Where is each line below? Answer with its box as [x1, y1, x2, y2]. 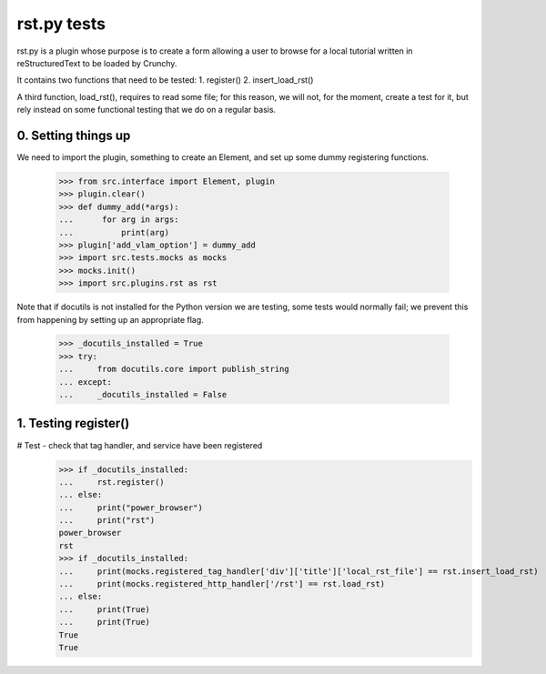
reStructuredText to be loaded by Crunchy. [16, 57, 177, 68]
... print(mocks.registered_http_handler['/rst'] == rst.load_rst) [58, 578, 386, 589]
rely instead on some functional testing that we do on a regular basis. [16, 105, 277, 116]
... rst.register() [58, 477, 166, 487]
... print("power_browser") [58, 502, 204, 513]
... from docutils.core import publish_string [58, 364, 290, 375]
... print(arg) [58, 227, 170, 237]
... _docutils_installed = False [58, 389, 227, 400]
